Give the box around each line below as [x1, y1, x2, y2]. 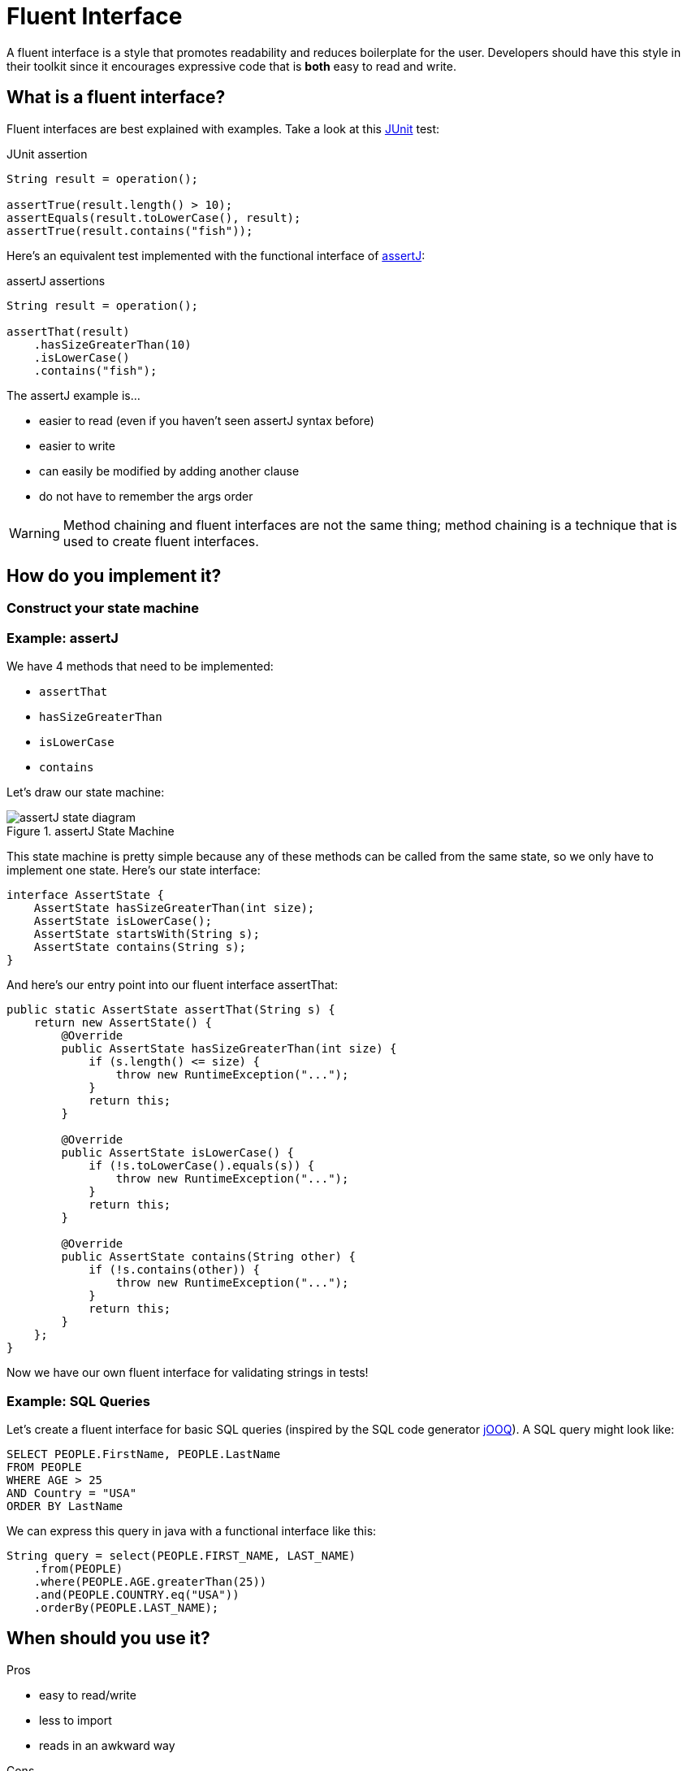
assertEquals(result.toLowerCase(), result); [6, 211, 301, 224]
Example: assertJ [6, 629, 119, 646]
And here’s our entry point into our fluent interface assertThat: [6, 978, 338, 992]
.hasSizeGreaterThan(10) [33, 337, 192, 351]
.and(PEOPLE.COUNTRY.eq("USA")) [33, 1587, 240, 1601]
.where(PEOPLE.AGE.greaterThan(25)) [33, 1574, 267, 1588]
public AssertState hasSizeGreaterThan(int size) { [61, 1042, 397, 1056]
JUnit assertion [6, 146, 88, 161]
